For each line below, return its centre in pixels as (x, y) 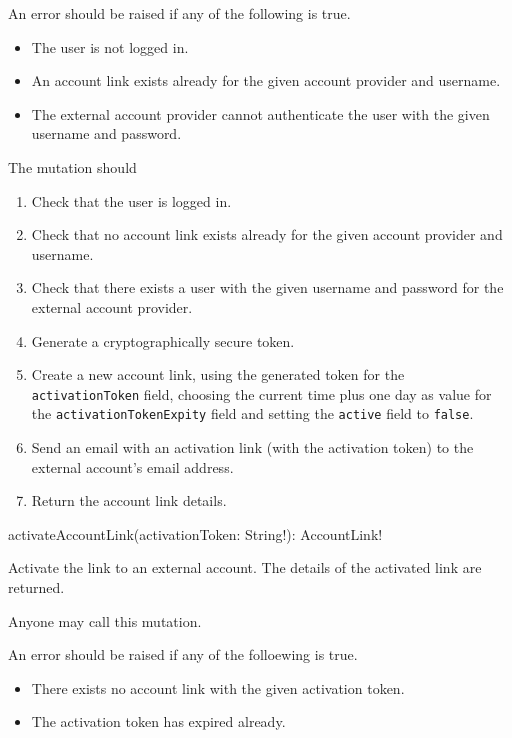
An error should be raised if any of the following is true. (179, 13)
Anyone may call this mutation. (105, 620)
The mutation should (72, 166)
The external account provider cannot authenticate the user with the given (260, 113)
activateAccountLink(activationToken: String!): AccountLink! (195, 533)
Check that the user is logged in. (131, 200)
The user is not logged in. (110, 46)
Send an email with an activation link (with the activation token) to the (252, 447)
